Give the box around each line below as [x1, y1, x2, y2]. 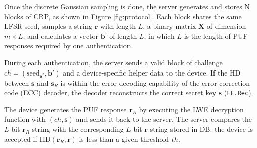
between [4, 77, 29, 88]
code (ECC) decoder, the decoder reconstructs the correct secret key [4, 87, 217, 98]
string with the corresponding [32, 124, 124, 134]
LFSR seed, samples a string [4, 21, 92, 31]
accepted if [4, 133, 37, 144]
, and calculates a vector [23, 30, 99, 41]
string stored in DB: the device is [150, 124, 253, 134]
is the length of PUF [184, 30, 248, 41]
